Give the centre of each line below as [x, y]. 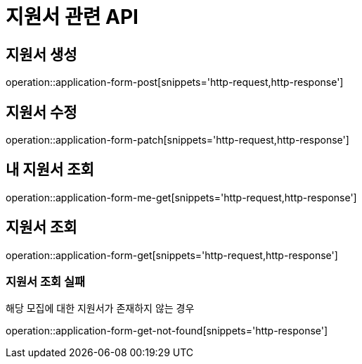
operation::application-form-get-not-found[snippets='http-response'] [167, 331]
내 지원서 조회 [50, 170]
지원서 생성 [41, 54]
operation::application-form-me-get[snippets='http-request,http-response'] [181, 197]
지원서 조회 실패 [46, 282]
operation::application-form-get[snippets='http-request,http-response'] [172, 255]
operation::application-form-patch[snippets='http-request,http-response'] [177, 140]
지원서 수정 [41, 112]
